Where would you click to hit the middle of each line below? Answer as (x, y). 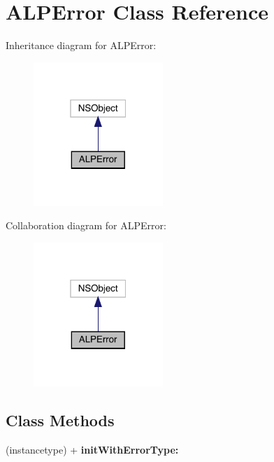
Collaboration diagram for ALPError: (86, 225)
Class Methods (60, 420)
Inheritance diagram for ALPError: (81, 45)
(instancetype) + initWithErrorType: (92, 449)
